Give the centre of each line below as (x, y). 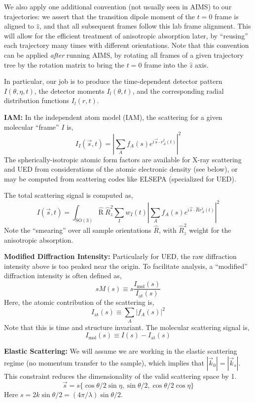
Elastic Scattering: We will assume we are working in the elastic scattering (121, 351)
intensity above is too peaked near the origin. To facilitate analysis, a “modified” (126, 266)
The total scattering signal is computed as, (69, 195)
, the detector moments (69, 91)
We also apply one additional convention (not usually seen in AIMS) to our (118, 6)
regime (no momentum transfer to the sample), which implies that (104, 362)
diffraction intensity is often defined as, (63, 275)
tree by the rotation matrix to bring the (64, 64)
